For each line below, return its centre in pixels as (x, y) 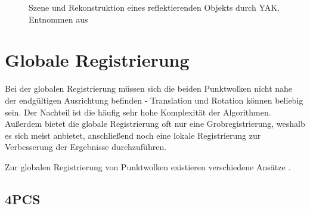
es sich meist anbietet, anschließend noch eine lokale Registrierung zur (133, 135)
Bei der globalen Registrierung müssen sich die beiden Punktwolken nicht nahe (149, 88)
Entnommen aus (58, 19)
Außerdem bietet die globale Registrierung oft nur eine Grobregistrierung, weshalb (155, 124)
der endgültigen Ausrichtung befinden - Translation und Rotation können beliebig (154, 100)
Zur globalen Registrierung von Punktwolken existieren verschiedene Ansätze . (148, 166)
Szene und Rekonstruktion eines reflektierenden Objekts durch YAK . (154, 7)
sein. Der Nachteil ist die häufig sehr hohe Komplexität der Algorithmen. (138, 112)
